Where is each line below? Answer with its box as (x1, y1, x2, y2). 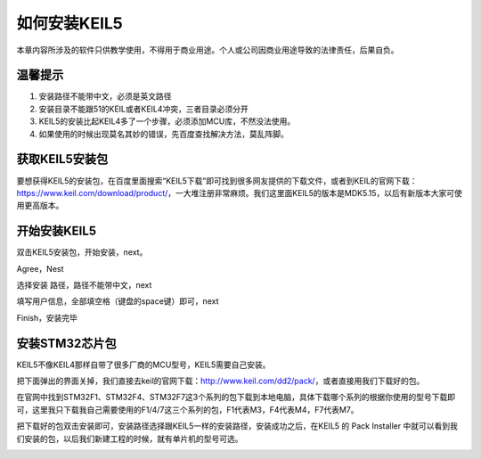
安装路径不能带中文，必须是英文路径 (38, 91, 172, 102)
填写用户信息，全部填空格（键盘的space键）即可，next (16, 296, 219, 307)
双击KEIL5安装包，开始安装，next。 (16, 247, 148, 258)
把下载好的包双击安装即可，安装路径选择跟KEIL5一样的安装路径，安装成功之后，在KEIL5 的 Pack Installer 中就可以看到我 (16, 421, 458, 431)
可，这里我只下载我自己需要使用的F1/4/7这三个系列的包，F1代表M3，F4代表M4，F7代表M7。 (16, 404, 360, 414)
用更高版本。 (16, 201, 64, 211)
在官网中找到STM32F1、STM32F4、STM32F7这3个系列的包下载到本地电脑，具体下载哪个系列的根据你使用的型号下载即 (16, 392, 456, 403)
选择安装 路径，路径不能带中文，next (16, 280, 152, 290)
